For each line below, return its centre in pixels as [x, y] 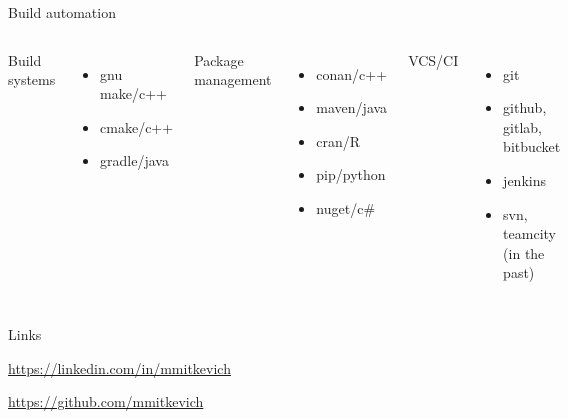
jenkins [524, 179]
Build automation [62, 12]
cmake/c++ [137, 126]
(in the [524, 252]
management [233, 79]
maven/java [352, 107]
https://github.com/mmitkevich [106, 401]
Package [219, 59]
